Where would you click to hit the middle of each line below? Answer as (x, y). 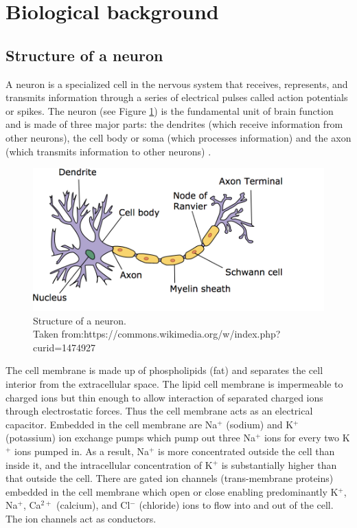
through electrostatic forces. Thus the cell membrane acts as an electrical (159, 411)
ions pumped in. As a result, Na (82, 451)
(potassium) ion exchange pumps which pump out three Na (130, 438)
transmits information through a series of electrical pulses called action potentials (177, 97)
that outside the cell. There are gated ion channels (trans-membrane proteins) (170, 478)
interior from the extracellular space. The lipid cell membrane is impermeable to (174, 384)
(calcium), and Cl (93, 505)
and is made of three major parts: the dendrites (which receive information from (174, 124)
